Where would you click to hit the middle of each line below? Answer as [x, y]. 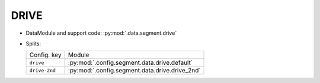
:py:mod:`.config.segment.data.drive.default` [131, 63]
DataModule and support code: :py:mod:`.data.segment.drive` [101, 33]
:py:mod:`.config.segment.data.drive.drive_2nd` [135, 71]
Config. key [45, 55]
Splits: [33, 44]
